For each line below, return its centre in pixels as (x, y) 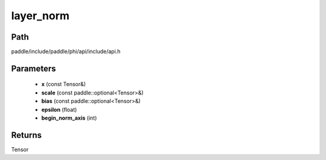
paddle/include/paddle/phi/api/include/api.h (66, 52)
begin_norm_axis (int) (69, 118)
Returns (27, 135)
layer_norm (40, 16)
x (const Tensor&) (64, 84)
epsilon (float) (59, 109)
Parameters (34, 68)
